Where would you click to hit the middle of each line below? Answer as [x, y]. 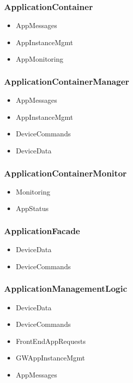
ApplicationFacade [42, 230]
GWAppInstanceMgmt [50, 358]
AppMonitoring [39, 59]
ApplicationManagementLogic [66, 289]
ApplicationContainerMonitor [65, 173]
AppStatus [32, 208]
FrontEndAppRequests [51, 341]
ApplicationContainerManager [67, 81]
